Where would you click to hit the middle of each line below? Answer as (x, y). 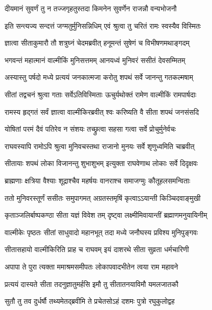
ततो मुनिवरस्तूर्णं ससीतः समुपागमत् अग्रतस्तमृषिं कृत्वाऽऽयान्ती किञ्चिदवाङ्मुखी (103, 198)
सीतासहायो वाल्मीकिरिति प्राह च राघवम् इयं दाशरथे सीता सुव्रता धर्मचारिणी (97, 249)
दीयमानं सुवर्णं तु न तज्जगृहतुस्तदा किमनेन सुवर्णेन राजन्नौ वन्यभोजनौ (91, 8)
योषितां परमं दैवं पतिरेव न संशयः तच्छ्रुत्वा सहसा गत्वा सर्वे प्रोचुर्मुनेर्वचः (90, 129)
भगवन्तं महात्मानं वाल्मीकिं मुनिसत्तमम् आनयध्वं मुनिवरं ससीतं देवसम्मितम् (95, 60)
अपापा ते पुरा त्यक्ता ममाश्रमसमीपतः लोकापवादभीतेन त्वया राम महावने (91, 266)
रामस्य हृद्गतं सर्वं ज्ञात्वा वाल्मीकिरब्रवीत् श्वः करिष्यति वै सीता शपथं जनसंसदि (102, 111)
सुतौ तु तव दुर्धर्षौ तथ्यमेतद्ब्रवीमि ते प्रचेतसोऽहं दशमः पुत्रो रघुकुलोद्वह (90, 301)
